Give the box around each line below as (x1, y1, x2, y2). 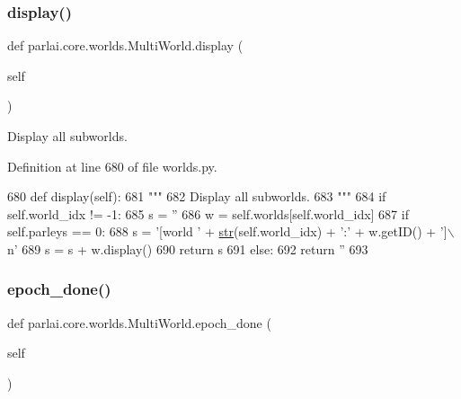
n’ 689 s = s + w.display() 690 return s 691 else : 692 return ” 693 (7, 239, 368, 258)
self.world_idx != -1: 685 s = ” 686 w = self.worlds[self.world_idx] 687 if (7, 204, 409, 223)
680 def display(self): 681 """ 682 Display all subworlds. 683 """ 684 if (7, 187, 386, 206)
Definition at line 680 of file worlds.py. (7, 156, 217, 175)
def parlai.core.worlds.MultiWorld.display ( (7, 36, 244, 55)
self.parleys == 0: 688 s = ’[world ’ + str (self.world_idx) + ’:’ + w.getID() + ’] (7, 222, 448, 241)
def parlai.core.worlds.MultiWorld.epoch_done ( (7, 313, 271, 332)
